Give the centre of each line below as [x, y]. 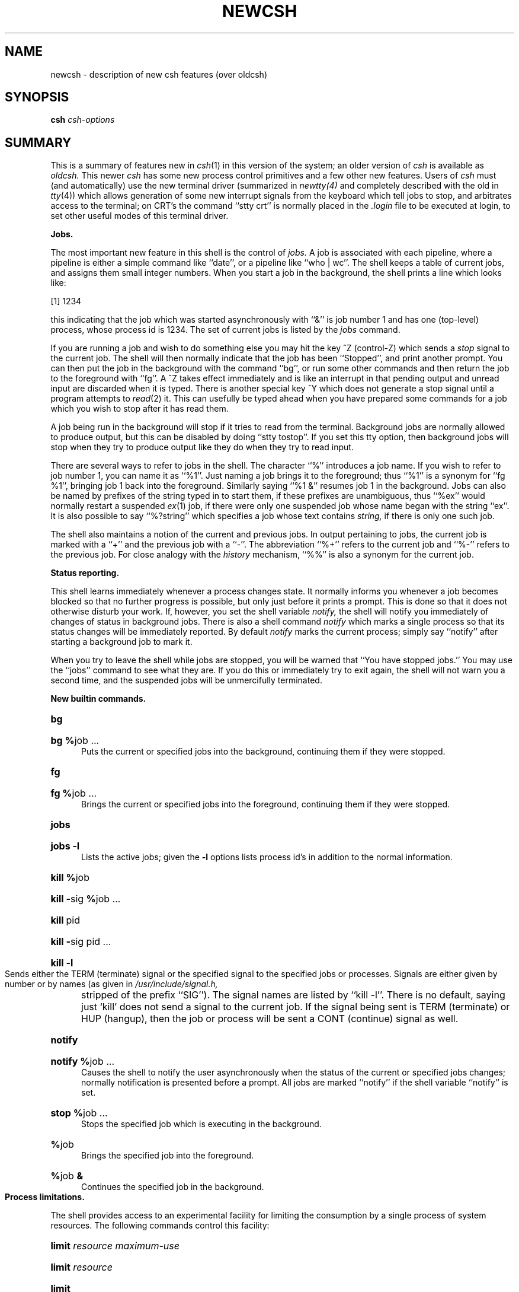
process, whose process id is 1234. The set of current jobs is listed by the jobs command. [225, 330]
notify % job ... [82, 1062]
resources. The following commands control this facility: [160, 1226]
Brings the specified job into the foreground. [168, 1156]
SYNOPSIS [37, 97]
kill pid [65, 920]
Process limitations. [45, 1197]
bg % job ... [75, 741]
